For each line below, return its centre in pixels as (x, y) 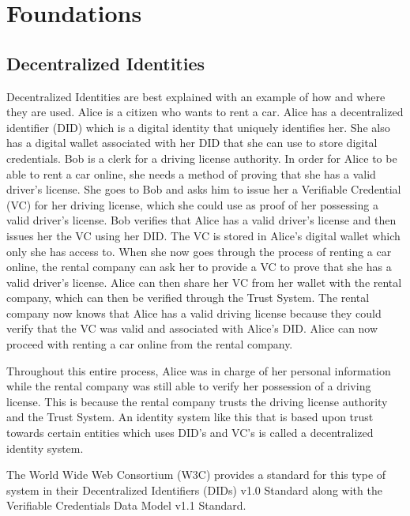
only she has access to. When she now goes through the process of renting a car (199, 251)
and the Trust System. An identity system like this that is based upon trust (190, 417)
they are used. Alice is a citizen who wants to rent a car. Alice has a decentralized (205, 112)
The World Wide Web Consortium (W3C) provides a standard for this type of (196, 475)
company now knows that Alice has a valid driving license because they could (194, 313)
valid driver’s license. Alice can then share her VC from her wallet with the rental (204, 282)
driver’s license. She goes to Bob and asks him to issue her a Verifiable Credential (204, 189)
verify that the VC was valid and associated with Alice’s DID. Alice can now (192, 328)
